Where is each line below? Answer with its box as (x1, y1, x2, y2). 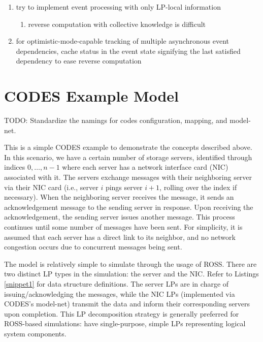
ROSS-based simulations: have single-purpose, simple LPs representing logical (4, 318, 246, 329)
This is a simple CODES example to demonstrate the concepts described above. (4, 142, 252, 152)
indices (4, 162, 25, 172)
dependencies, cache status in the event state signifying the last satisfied (16, 45, 241, 56)
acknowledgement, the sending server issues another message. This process (4, 211, 235, 222)
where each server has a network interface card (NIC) (62, 162, 228, 172)
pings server (105, 181, 143, 192)
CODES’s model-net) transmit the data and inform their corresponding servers (4, 298, 250, 309)
